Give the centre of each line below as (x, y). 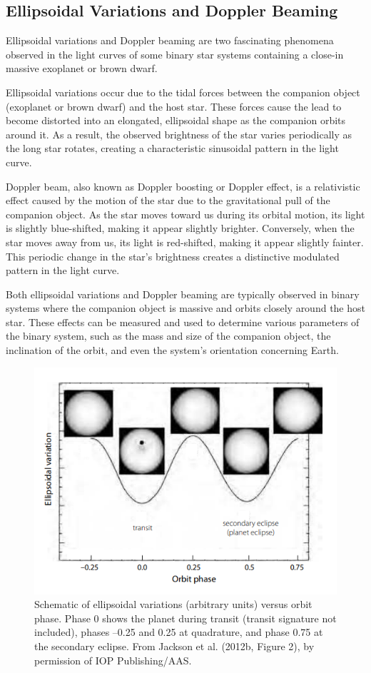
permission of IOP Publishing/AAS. (113, 660)
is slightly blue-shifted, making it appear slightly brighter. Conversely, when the (180, 228)
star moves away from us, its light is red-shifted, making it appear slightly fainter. (185, 242)
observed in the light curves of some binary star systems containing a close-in (175, 54)
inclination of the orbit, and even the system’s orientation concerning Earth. (172, 350)
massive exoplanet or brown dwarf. (82, 68)
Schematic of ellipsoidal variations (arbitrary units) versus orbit (173, 604)
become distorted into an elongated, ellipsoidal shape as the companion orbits (176, 120)
